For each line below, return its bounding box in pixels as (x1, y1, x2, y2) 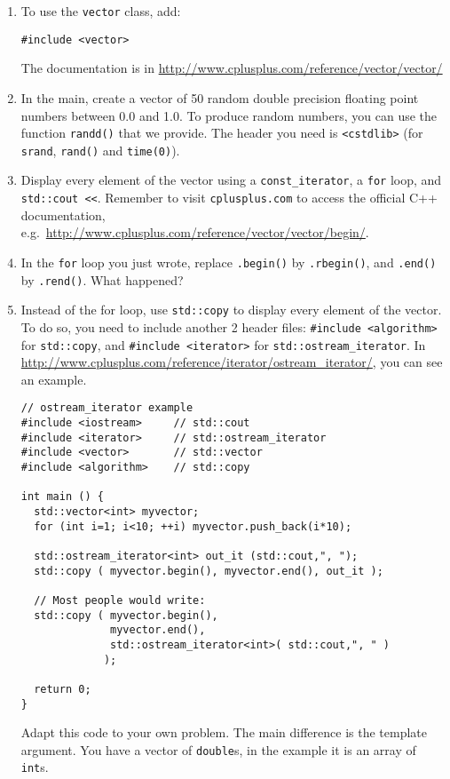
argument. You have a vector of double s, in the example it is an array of (20, 740, 416, 759)
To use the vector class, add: (20, 2, 181, 20)
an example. (20, 370, 87, 388)
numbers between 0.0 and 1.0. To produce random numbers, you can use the (20, 106, 438, 124)
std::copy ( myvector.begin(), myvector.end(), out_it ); (34, 564, 383, 577)
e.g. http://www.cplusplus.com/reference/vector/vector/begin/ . (20, 223, 369, 242)
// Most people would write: (34, 593, 206, 607)
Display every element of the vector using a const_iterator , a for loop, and (20, 171, 442, 189)
